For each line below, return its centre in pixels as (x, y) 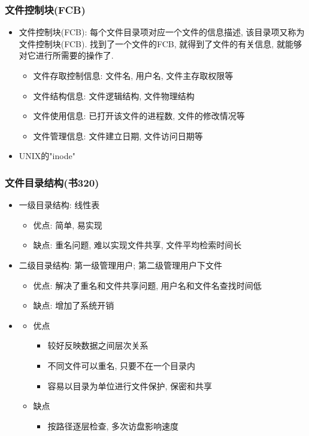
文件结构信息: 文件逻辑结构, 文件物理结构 (114, 95)
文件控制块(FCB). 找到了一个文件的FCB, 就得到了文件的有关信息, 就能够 (160, 43)
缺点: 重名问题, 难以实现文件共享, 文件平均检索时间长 (137, 245)
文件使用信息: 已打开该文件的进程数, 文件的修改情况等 (139, 116)
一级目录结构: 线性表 (59, 205)
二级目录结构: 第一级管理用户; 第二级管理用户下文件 (120, 265)
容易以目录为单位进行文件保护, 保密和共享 (130, 385)
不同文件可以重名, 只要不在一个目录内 (121, 365)
